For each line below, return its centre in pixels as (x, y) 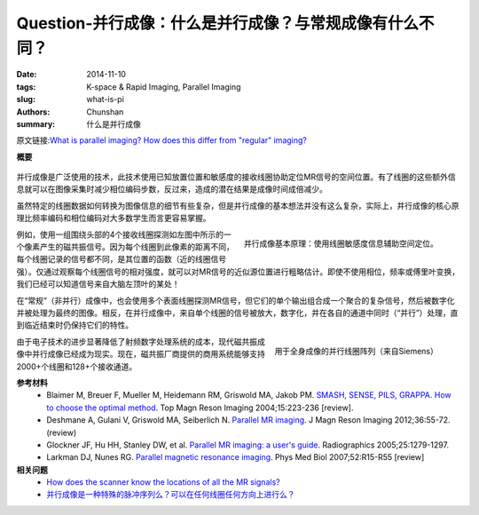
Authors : (33, 112)
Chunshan (105, 112)
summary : (36, 123)
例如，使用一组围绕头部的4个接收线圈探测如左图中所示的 (120, 234)
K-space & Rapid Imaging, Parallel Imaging (164, 87)
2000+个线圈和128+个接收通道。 (77, 366)
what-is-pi (105, 99)
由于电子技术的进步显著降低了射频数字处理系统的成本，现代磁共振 (137, 341)
